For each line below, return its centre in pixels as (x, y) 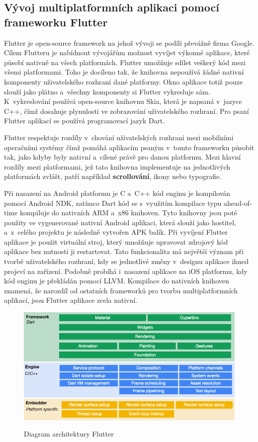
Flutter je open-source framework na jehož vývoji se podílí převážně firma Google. (129, 43)
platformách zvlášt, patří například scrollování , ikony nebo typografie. (113, 176)
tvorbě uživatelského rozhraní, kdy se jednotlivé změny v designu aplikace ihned (126, 261)
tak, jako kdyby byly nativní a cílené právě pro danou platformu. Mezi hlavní (123, 157)
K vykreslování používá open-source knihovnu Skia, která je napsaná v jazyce (123, 101)
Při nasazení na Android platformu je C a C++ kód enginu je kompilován (117, 193)
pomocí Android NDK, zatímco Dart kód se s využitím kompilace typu (113, 203)
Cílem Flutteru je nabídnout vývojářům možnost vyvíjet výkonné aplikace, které (127, 52)
